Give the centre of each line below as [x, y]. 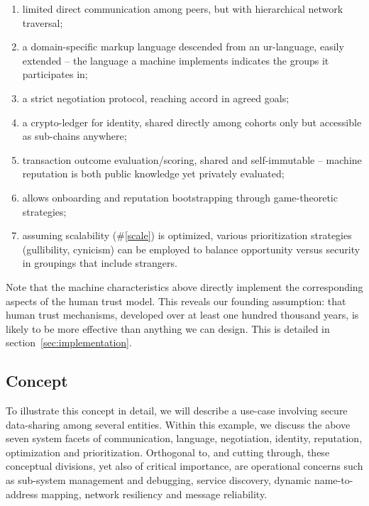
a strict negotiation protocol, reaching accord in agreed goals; [156, 98]
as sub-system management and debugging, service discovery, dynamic [159, 480]
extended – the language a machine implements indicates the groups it [176, 60]
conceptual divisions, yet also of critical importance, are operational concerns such [184, 466]
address [22, 494]
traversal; [43, 22]
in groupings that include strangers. [100, 263]
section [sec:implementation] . [69, 342]
